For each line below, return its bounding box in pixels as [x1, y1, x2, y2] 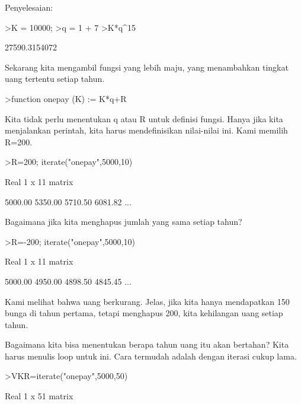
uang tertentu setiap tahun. [5, 72, 105, 85]
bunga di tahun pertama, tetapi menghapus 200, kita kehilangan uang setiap [5, 307, 283, 319]
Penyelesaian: [5, 1, 53, 13]
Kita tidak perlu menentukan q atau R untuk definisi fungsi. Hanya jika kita [5, 112, 283, 125]
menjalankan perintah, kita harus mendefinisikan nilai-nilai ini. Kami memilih [5, 124, 288, 136]
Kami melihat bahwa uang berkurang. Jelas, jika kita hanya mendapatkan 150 [5, 295, 290, 307]
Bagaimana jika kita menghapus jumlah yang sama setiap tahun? [5, 215, 242, 228]
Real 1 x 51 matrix [5, 390, 73, 402]
